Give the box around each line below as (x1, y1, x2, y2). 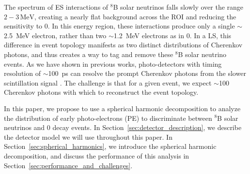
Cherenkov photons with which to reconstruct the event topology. (4, 87, 199, 97)
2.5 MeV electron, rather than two (4, 30, 107, 40)
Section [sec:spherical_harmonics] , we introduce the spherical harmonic (4, 141, 217, 151)
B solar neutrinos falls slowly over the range (113, 2, 244, 12)
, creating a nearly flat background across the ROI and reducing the (34, 11, 236, 21)
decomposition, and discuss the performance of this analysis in (4, 150, 189, 160)
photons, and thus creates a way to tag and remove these (4, 49, 173, 59)
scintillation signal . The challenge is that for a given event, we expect (4, 77, 212, 87)
